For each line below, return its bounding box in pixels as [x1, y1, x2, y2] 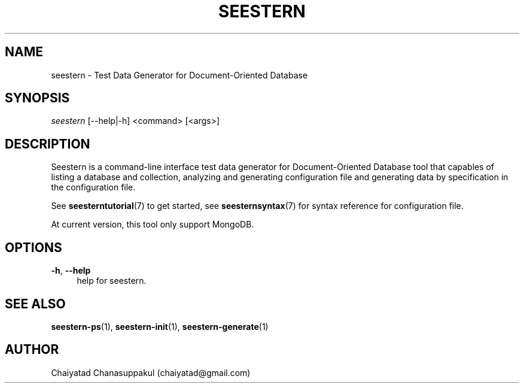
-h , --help [51, 265, 91, 276]
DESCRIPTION [5, 136, 90, 151]
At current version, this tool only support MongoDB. [51, 219, 254, 230]
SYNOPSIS [5, 90, 70, 106]
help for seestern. [77, 275, 147, 286]
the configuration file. [51, 182, 136, 193]
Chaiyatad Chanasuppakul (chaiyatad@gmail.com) [51, 367, 251, 378]
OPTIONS [5, 240, 62, 255]
